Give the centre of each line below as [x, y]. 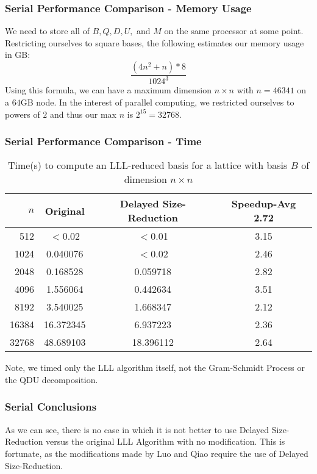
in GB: [18, 55]
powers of [23, 114]
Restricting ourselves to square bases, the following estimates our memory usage [155, 42]
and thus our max [83, 114]
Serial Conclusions [51, 407]
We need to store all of [47, 31]
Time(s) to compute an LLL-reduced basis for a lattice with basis [148, 165]
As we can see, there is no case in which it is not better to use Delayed [137, 429]
